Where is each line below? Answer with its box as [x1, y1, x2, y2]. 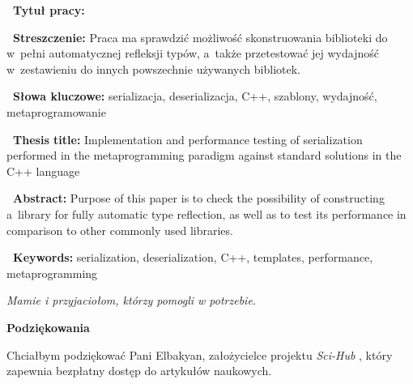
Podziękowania [6, 318, 90, 335]
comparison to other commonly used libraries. [6, 221, 233, 238]
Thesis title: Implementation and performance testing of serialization [13, 130, 363, 147]
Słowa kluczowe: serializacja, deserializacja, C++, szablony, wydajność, [13, 87, 377, 105]
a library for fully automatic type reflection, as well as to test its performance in [6, 205, 407, 222]
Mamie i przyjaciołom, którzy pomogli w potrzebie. [6, 292, 257, 309]
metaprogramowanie [6, 103, 106, 120]
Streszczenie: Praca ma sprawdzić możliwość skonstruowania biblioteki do [13, 28, 388, 45]
